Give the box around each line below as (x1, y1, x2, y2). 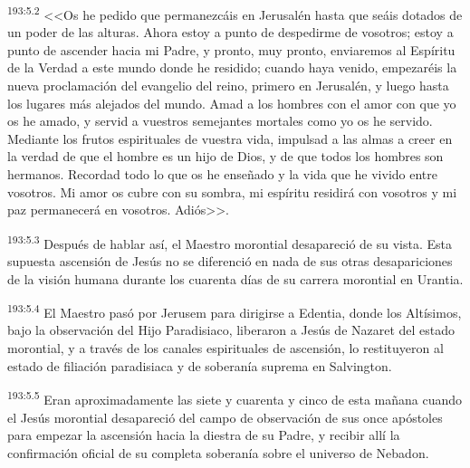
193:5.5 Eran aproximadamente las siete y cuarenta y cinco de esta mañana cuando (7, 387, 463, 408)
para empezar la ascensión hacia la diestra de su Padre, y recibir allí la (7, 425, 400, 444)
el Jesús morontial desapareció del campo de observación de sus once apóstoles (7, 407, 443, 426)
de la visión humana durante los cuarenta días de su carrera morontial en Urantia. (7, 269, 464, 288)
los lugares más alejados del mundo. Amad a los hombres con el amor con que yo (7, 93, 456, 112)
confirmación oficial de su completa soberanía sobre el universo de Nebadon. (7, 443, 429, 462)
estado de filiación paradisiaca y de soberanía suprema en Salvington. (7, 356, 392, 375)
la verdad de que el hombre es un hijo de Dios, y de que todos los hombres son (7, 147, 444, 166)
